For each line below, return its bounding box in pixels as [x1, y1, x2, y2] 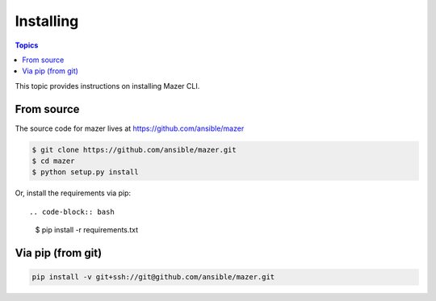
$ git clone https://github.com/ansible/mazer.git [31, 145, 237, 154]
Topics [15, 40, 39, 50]
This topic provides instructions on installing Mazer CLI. [15, 81, 200, 90]
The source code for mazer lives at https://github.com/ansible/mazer [15, 123, 245, 133]
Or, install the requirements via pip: [15, 188, 132, 198]
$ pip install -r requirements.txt [35, 225, 139, 235]
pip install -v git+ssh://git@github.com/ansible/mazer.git [31, 273, 275, 282]
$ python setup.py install [31, 168, 139, 177]
